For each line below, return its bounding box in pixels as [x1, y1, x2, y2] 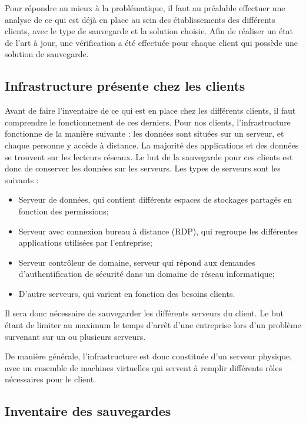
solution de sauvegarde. [5, 48, 89, 60]
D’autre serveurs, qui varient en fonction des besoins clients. [18, 287, 235, 299]
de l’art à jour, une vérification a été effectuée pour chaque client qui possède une [5, 36, 298, 48]
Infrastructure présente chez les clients [5, 77, 245, 95]
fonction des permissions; [18, 204, 109, 217]
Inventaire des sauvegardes [5, 402, 171, 420]
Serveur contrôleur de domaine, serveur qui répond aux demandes [18, 256, 255, 268]
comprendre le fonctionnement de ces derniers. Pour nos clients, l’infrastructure [5, 115, 291, 128]
